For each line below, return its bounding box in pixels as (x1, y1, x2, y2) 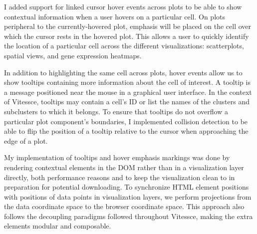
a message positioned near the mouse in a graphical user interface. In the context (4, 86, 252, 97)
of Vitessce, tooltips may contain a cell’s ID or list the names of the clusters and (4, 96, 250, 107)
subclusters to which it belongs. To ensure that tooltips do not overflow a (4, 106, 228, 116)
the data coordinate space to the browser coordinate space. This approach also (4, 201, 245, 212)
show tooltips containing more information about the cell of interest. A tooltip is (4, 77, 251, 87)
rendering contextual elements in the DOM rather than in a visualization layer (4, 162, 244, 172)
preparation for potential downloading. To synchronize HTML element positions (4, 182, 249, 192)
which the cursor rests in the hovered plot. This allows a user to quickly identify (4, 30, 249, 41)
